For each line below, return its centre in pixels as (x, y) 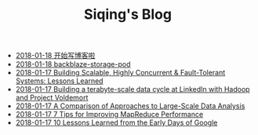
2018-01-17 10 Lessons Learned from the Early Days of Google (116, 122)
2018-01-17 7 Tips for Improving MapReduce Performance (109, 115)
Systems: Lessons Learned (59, 81)
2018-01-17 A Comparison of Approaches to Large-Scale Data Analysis (130, 106)
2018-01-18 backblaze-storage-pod (73, 64)
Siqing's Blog (128, 15)
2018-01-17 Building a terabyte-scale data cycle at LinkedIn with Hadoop (133, 89)
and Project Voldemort (52, 98)
